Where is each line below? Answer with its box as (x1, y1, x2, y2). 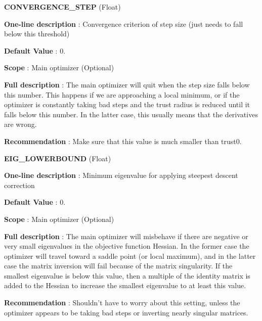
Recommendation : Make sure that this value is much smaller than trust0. (4, 135, 242, 146)
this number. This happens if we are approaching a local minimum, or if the (4, 89, 240, 100)
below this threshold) (4, 28, 70, 39)
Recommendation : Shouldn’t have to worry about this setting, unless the (4, 297, 240, 308)
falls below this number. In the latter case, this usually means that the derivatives (4, 109, 258, 119)
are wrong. (4, 119, 37, 129)
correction (4, 179, 35, 190)
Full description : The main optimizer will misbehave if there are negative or (4, 231, 248, 241)
